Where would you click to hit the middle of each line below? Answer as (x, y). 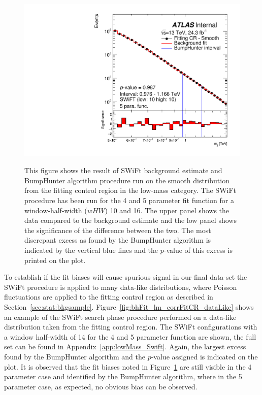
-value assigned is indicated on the (204, 356)
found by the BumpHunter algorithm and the (75, 356)
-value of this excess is (198, 250)
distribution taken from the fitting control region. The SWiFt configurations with (131, 327)
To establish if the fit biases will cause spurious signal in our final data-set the (126, 277)
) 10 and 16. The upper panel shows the (167, 210)
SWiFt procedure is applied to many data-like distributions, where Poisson (121, 287)
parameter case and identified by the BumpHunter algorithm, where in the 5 (123, 376)
